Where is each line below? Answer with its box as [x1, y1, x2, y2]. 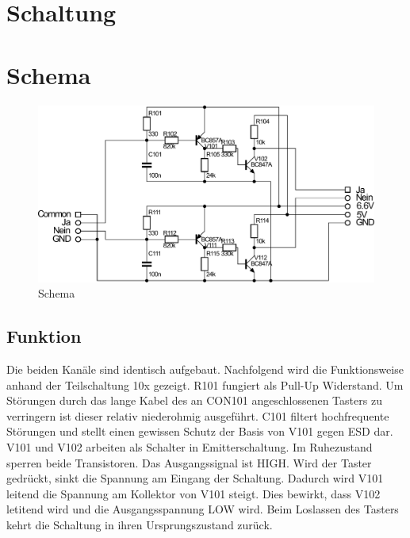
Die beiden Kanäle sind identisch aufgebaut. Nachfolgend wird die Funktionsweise [6, 361, 404, 378]
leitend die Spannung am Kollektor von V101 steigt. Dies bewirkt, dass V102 [6, 485, 381, 501]
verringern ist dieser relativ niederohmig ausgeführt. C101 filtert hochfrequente [6, 407, 389, 424]
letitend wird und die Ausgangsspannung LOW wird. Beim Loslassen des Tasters [6, 501, 399, 517]
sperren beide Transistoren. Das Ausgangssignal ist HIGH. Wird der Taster [6, 454, 372, 471]
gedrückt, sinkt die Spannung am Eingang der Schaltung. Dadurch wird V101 [6, 470, 384, 486]
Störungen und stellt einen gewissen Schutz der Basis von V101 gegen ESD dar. [6, 423, 393, 440]
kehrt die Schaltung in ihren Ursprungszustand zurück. [6, 517, 273, 532]
